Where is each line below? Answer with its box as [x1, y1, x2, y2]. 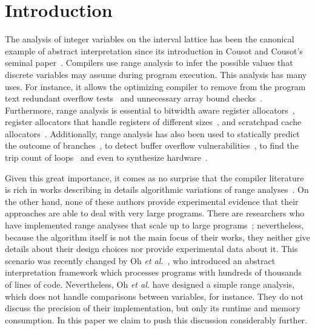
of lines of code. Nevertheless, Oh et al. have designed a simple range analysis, [5, 278, 295, 290]
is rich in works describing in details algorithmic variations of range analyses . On [5, 183, 309, 196]
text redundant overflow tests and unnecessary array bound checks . [5, 92, 262, 105]
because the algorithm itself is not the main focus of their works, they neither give [5, 230, 310, 243]
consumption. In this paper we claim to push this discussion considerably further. [5, 313, 307, 326]
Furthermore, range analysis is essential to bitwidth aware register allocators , [5, 103, 295, 116]
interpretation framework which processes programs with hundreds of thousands [5, 266, 302, 279]
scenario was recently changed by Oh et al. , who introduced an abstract [5, 254, 276, 267]
